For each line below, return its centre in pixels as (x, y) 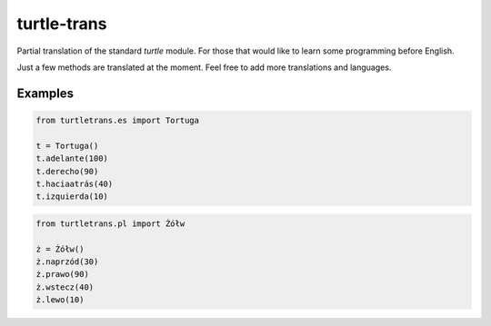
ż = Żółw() (60, 249)
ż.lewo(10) (60, 300)
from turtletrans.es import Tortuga (118, 120)
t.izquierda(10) (72, 197)
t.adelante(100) (72, 158)
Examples (45, 93)
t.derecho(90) (67, 171)
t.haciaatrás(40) (75, 183)
